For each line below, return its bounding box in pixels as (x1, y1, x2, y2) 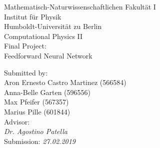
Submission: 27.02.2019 (4, 135, 75, 146)
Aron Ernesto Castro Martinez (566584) (4, 77, 126, 87)
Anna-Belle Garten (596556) (4, 86, 90, 97)
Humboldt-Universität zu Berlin (4, 21, 102, 31)
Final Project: (4, 40, 46, 51)
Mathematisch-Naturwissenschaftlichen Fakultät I (4, 1, 156, 11)
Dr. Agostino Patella (4, 126, 67, 136)
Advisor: (4, 116, 30, 126)
